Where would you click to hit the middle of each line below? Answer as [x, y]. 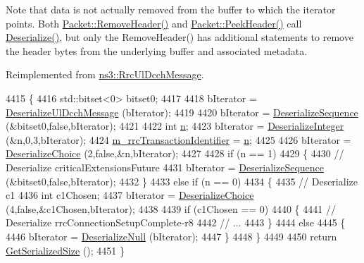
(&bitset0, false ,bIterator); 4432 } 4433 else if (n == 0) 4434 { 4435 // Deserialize [182, 181]
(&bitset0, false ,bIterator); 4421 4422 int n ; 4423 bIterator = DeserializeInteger [175, 126]
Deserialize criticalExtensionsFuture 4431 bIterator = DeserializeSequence [165, 167]
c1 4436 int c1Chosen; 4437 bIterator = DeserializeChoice [130, 195]
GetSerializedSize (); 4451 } [65, 250]
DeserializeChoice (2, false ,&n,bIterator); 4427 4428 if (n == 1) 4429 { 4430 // [175, 153]
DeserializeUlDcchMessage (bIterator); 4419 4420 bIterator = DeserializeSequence [182, 112]
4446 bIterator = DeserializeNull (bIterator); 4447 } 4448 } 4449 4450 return [171, 236]
